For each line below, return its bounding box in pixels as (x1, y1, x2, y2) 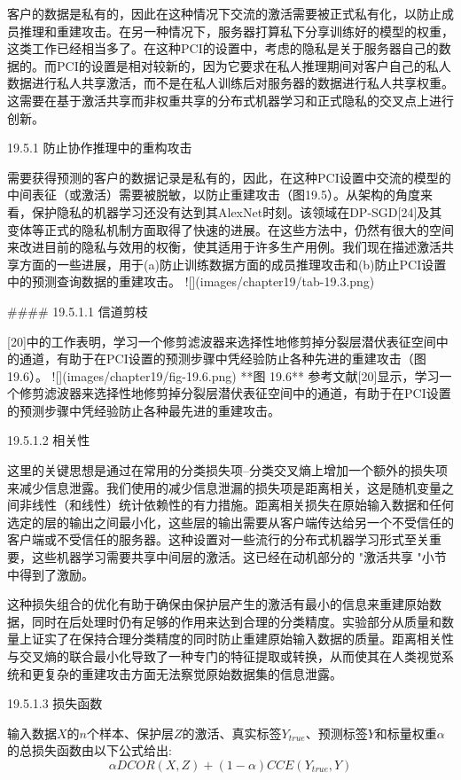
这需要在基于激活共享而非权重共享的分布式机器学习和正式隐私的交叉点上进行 (7, 90, 454, 109)
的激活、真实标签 (182, 723, 282, 742)
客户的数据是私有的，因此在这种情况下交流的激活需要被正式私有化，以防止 (7, 4, 441, 22)
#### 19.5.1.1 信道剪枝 (7, 301, 148, 320)
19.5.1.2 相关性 (7, 431, 90, 449)
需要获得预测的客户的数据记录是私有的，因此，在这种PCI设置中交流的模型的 (7, 168, 451, 186)
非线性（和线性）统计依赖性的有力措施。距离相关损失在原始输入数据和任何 (19, 495, 454, 514)
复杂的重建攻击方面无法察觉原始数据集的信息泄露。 (43, 664, 342, 682)
